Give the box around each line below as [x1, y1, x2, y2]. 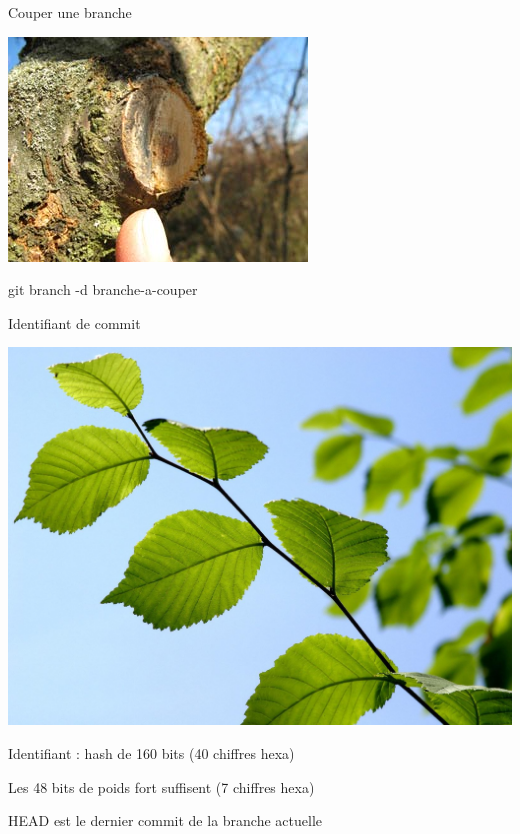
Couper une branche [8, 2, 132, 22]
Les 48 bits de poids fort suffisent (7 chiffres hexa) [8, 776, 315, 797]
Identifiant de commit [8, 312, 141, 333]
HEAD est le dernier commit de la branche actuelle [8, 810, 322, 831]
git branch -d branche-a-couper [8, 279, 198, 300]
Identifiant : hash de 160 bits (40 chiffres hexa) [8, 742, 295, 763]
